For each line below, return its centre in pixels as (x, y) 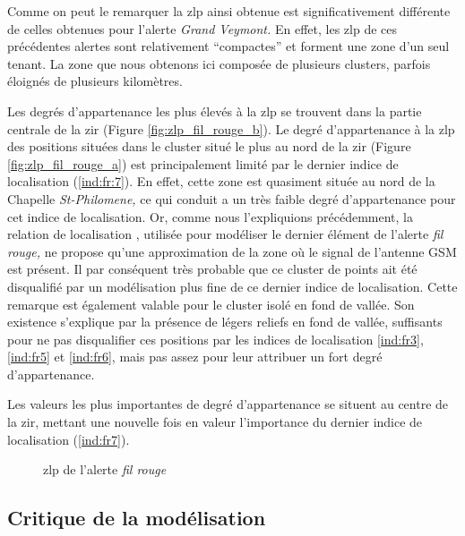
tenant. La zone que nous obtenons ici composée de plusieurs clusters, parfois (219, 63)
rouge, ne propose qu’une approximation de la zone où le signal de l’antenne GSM (232, 251)
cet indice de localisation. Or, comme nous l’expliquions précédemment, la (210, 216)
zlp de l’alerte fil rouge (105, 469)
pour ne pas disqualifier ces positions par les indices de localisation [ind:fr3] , (215, 339)
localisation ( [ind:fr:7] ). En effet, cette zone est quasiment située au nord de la (221, 181)
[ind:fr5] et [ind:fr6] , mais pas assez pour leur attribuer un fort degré (195, 357)
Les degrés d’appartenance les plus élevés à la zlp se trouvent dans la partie (215, 111)
